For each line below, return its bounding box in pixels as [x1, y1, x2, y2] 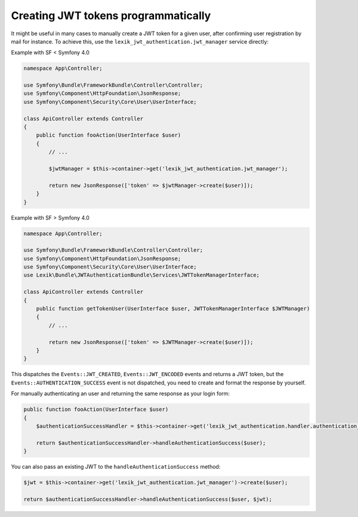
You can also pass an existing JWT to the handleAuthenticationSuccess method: [11, 463, 221, 470]
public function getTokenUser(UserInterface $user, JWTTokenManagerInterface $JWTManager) [36, 305, 310, 312]
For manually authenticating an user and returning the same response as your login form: [11, 390, 230, 397]
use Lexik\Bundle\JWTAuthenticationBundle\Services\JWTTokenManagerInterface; [23, 272, 260, 279]
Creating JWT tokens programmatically [11, 9, 211, 22]
